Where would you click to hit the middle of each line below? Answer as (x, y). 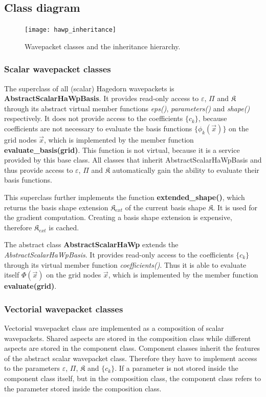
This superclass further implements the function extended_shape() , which (125, 197)
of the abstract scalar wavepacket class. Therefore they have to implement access (131, 358)
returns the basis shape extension (56, 207)
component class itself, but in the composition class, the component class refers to (132, 378)
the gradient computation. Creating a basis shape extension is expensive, (118, 217)
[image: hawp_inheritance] (70, 30)
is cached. (64, 227)
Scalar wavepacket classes (58, 69)
